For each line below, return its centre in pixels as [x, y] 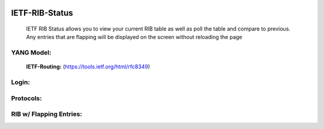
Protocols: [26, 98]
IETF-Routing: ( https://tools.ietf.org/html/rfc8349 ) [88, 67]
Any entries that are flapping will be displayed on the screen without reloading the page [134, 37]
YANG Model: [31, 53]
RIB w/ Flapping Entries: [46, 114]
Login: [20, 82]
